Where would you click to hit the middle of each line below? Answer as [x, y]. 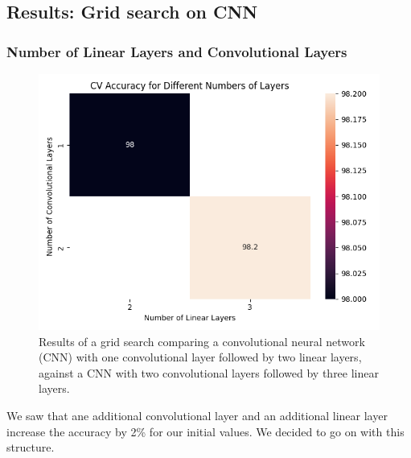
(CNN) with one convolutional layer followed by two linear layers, [200, 357]
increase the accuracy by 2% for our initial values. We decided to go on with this [205, 431]
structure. [31, 447]
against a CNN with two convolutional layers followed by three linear [209, 372]
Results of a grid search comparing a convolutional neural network [202, 341]
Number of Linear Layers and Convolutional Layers [177, 51]
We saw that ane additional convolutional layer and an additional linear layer [197, 415]
